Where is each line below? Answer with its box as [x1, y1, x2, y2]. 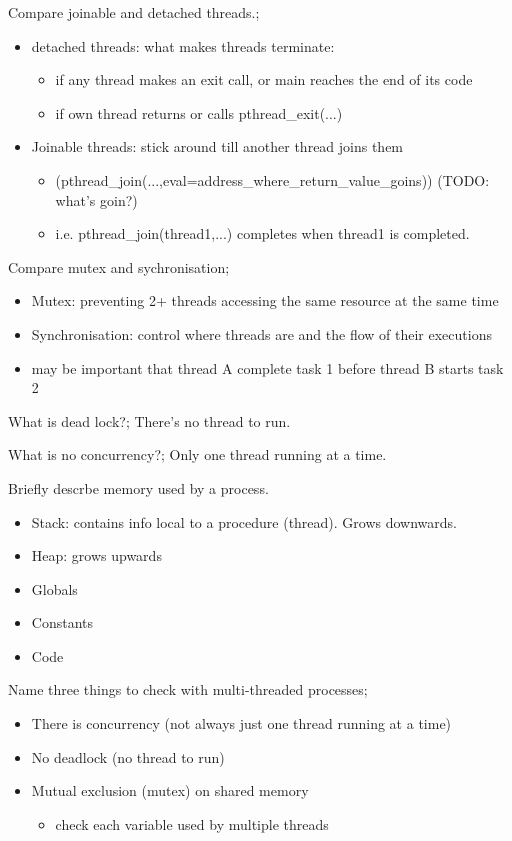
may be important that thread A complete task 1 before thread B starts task [31, 357, 504, 378]
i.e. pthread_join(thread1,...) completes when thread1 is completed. [55, 223, 470, 244]
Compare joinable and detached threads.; [8, 2, 260, 22]
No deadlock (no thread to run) [31, 746, 225, 767]
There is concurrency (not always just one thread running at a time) [31, 713, 452, 734]
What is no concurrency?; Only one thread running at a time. [8, 444, 387, 465]
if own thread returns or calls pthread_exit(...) [55, 102, 343, 123]
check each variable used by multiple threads [55, 813, 329, 834]
